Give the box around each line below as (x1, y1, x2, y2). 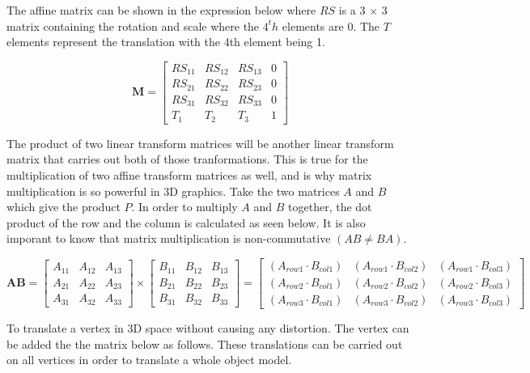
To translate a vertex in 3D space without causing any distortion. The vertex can (6, 319, 409, 336)
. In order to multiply (131, 198, 238, 215)
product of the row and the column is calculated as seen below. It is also (6, 214, 366, 231)
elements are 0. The (282, 17, 380, 34)
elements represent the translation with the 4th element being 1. (6, 33, 325, 50)
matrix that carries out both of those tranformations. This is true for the (6, 150, 368, 167)
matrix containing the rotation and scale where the (6, 17, 260, 34)
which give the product (6, 198, 121, 215)
